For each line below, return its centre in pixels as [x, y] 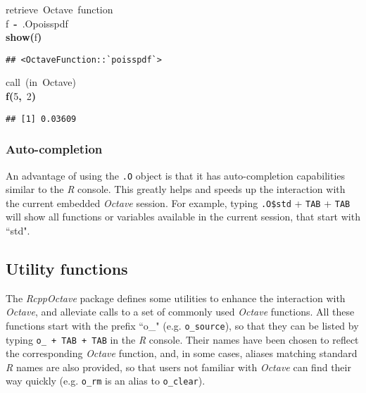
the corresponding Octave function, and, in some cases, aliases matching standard [182, 353]
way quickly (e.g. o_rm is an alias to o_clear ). [106, 381]
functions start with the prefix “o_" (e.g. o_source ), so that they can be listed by [182, 325]
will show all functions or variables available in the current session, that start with [183, 217]
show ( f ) [24, 37]
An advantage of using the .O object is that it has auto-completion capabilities [176, 175]
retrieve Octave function [59, 9]
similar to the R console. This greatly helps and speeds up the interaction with [176, 189]
